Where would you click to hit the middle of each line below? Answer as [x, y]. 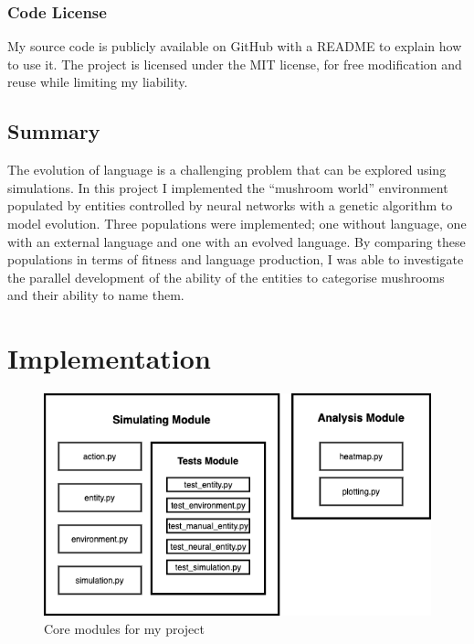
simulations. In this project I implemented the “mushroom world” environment [228, 187]
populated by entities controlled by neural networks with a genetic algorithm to [230, 205]
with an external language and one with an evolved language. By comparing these [237, 241]
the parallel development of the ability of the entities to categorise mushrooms [226, 277]
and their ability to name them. [96, 295]
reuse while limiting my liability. [98, 82]
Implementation [109, 358]
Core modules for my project [124, 628]
